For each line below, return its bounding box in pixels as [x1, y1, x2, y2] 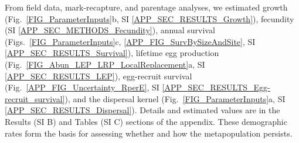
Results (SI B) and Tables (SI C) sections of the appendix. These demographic [5, 115, 287, 127]
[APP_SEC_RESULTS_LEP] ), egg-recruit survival [5, 69, 192, 82]
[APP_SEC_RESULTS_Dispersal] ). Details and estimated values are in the [5, 104, 280, 116]
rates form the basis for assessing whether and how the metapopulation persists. [5, 127, 293, 139]
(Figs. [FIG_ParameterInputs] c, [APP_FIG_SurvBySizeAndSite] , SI [5, 35, 256, 47]
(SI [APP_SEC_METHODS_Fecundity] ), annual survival [5, 24, 215, 36]
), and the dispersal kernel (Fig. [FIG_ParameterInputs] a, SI [64, 92, 286, 104]
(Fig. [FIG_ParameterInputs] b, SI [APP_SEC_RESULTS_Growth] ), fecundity [5, 12, 294, 25]
